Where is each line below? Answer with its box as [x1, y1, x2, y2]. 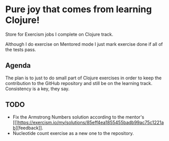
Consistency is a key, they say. [5, 86, 70, 92]
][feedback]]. [15, 125, 43, 131]
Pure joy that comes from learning [5, 4, 152, 15]
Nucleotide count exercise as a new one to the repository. [12, 130, 134, 136]
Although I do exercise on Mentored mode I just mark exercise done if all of [5, 41, 163, 47]
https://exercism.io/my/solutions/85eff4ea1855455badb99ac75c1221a [17, 119, 164, 125]
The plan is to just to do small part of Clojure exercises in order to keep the [5, 75, 162, 81]
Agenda [5, 61, 31, 70]
